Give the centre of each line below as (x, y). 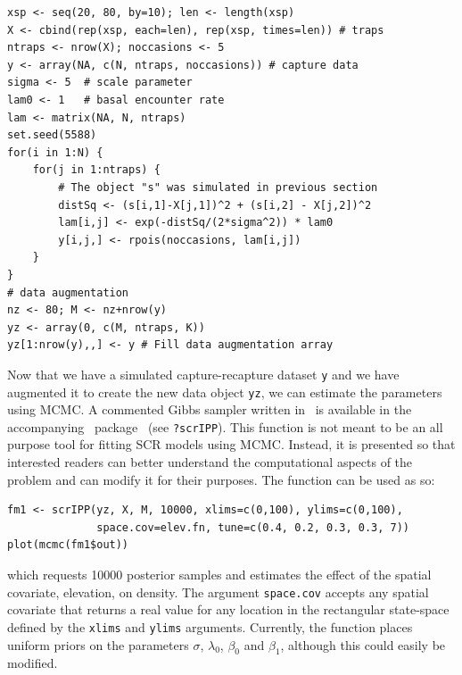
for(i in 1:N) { (55, 152)
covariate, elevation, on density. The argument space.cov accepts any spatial (218, 592)
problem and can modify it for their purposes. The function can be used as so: (221, 479)
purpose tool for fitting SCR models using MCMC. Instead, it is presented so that (231, 444)
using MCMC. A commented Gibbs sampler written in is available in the (210, 409)
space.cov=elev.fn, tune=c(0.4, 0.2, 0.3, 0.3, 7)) (253, 527)
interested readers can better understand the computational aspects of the (210, 462)
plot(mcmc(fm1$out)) (68, 545)
